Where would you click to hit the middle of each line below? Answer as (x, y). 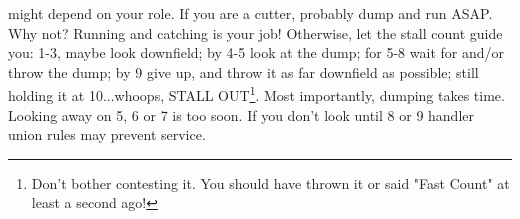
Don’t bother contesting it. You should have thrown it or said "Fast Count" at (270, 182)
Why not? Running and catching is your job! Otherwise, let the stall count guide (255, 32)
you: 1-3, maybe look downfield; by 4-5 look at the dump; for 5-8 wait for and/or (256, 52)
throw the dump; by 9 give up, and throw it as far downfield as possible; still (243, 71)
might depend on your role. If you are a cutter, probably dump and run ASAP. (250, 13)
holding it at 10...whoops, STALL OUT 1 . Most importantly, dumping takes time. (256, 94)
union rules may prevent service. (107, 134)
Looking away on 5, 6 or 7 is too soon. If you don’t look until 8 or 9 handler (241, 114)
